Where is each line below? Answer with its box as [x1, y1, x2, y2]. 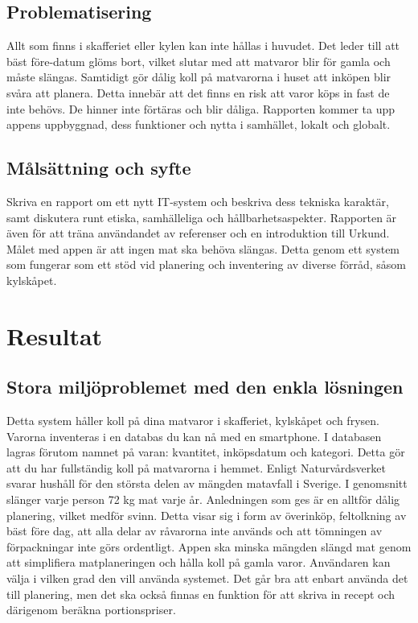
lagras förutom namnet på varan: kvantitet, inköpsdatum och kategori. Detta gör [6, 444, 405, 460]
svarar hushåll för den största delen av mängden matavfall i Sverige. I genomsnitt [6, 475, 408, 492]
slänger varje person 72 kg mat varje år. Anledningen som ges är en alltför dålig [6, 491, 400, 508]
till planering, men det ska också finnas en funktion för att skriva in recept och [6, 585, 395, 602]
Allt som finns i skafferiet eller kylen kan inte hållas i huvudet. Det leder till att [6, 37, 400, 54]
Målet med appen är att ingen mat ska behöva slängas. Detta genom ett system [6, 240, 400, 257]
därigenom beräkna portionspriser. [6, 601, 176, 618]
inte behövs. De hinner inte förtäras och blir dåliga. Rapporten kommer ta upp [6, 100, 395, 117]
